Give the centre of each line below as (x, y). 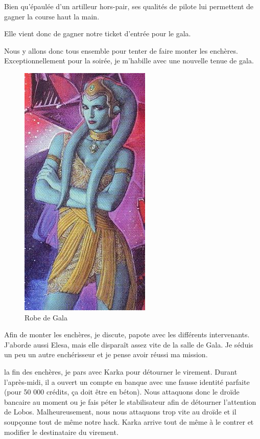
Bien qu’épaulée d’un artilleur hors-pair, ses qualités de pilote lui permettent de (129, 6)
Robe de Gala (46, 317)
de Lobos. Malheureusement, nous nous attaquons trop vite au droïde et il (120, 412)
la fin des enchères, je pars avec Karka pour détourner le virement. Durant (121, 371)
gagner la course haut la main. (52, 16)
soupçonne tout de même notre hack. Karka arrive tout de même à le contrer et (129, 421)
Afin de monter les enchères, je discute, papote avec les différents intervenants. (127, 334)
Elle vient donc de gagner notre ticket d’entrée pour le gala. (98, 33)
